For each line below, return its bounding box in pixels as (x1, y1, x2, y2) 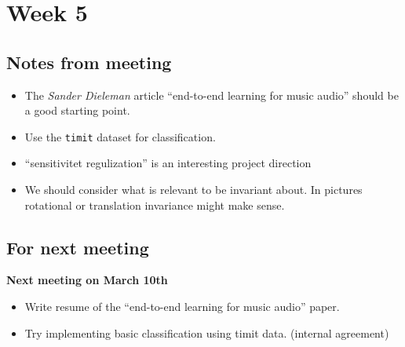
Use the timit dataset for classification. (24, 128, 216, 144)
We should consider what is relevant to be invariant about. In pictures (24, 181, 363, 198)
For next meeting (6, 235, 149, 259)
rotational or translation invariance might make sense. (24, 196, 285, 213)
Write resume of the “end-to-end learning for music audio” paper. (24, 298, 340, 314)
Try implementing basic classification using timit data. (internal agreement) (24, 324, 389, 341)
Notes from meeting (6, 49, 172, 74)
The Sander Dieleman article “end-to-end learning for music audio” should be (24, 86, 399, 103)
